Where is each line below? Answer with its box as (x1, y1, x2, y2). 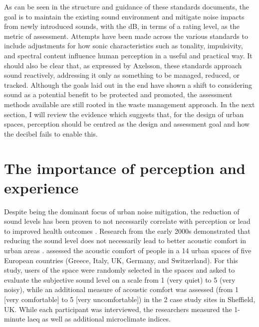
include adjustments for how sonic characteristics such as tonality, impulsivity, (4, 40, 243, 51)
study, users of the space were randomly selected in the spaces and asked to (4, 265, 235, 275)
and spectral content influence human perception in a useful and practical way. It (4, 50, 253, 60)
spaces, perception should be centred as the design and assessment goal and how (4, 119, 250, 129)
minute (4, 314, 25, 324)
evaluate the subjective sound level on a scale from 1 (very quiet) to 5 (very (4, 274, 236, 285)
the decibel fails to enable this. (4, 128, 98, 139)
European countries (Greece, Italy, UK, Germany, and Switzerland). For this (4, 255, 238, 265)
